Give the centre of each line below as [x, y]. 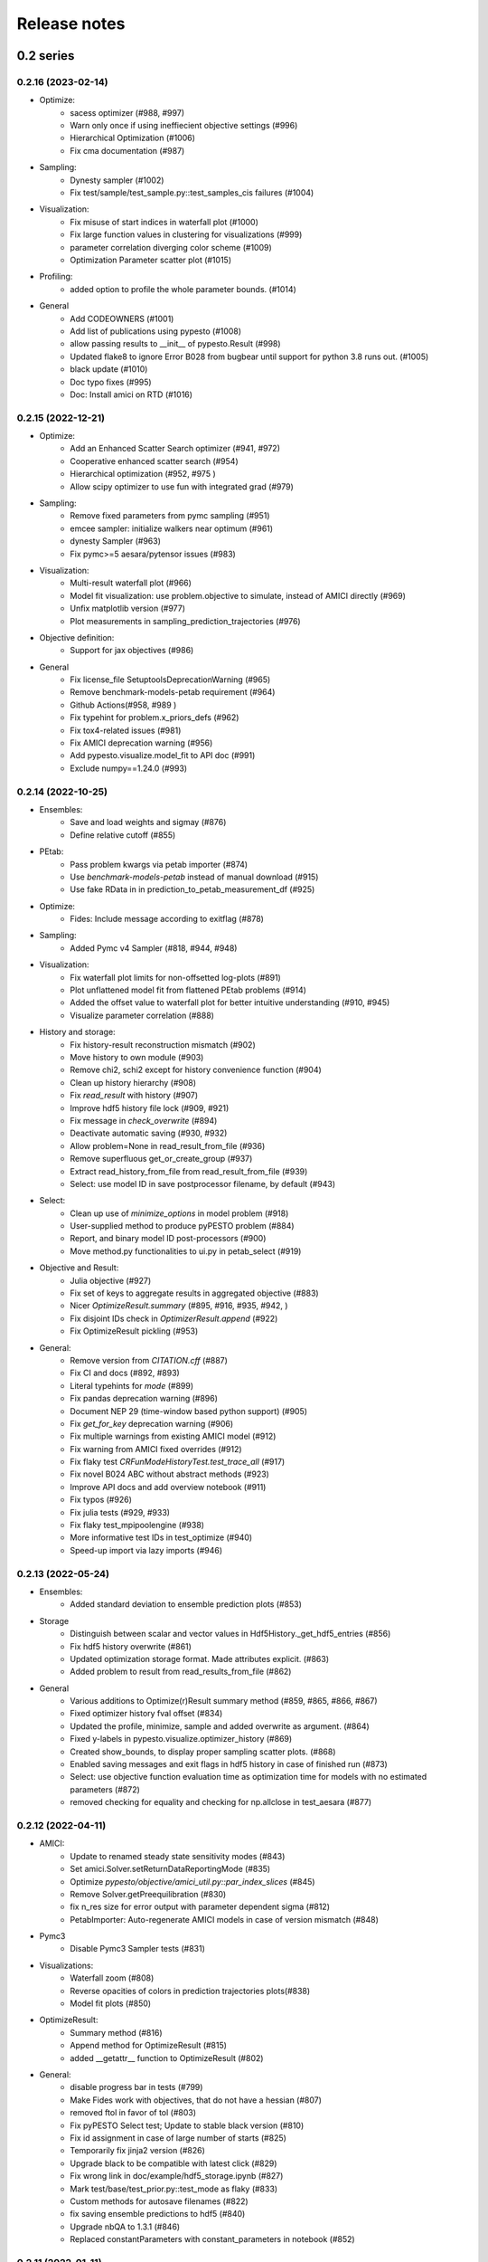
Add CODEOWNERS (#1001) [122, 318]
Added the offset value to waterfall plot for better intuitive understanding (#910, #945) [230, 1003]
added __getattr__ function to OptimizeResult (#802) [167, 2058]
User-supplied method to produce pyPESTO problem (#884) [182, 1226]
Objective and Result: [79, 1268]
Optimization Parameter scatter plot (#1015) [151, 260]
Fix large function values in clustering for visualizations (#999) [186, 234]
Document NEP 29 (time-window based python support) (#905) [188, 1411]
